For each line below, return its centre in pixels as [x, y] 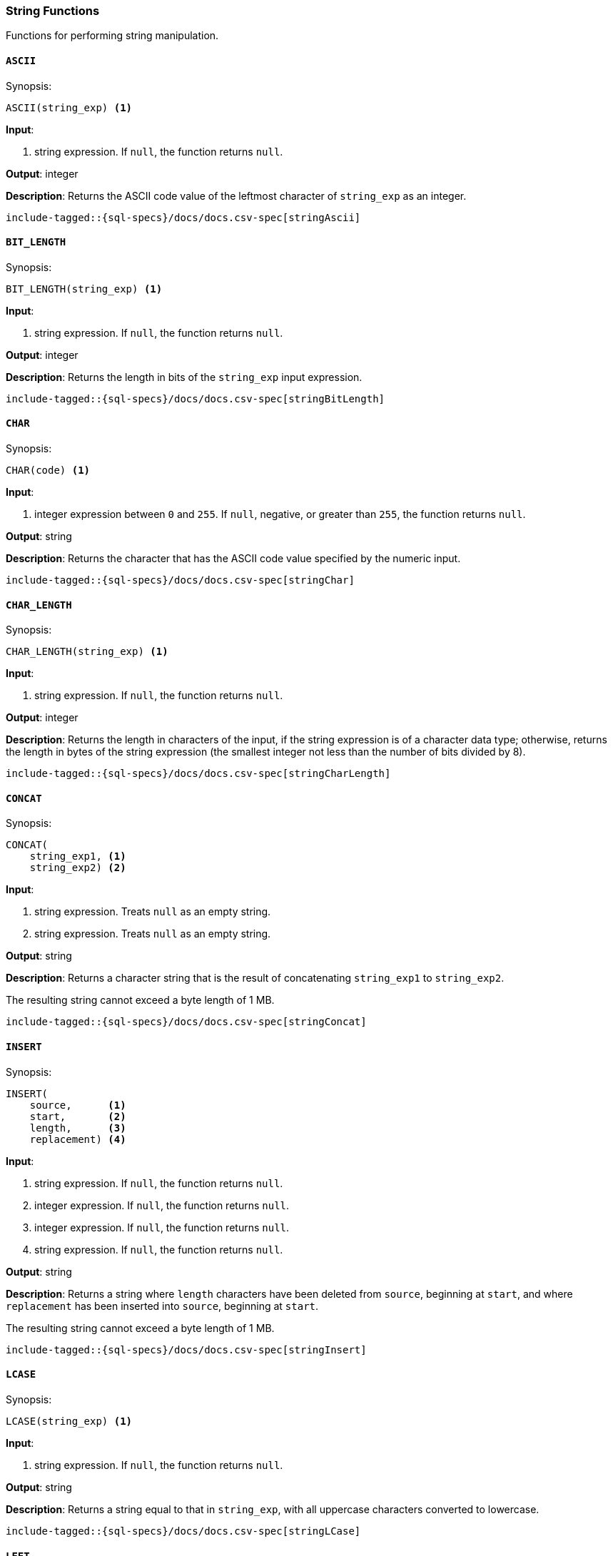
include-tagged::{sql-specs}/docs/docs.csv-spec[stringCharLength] [198, 774]
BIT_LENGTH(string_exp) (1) [84, 289]
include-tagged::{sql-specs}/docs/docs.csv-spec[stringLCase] [183, 1531]
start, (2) [78, 1116]
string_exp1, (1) [78, 856]
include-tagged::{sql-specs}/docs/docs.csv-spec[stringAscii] [183, 217]
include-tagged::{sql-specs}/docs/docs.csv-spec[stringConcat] [186, 1022]
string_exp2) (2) [78, 868]
